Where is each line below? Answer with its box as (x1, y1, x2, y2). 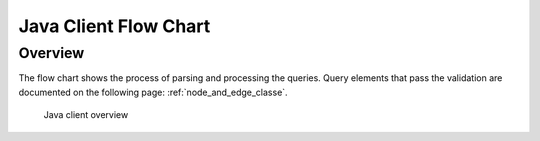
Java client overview (43, 109, 129, 121)
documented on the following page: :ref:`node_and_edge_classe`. (18, 86, 289, 98)
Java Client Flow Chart (18, 15, 211, 37)
